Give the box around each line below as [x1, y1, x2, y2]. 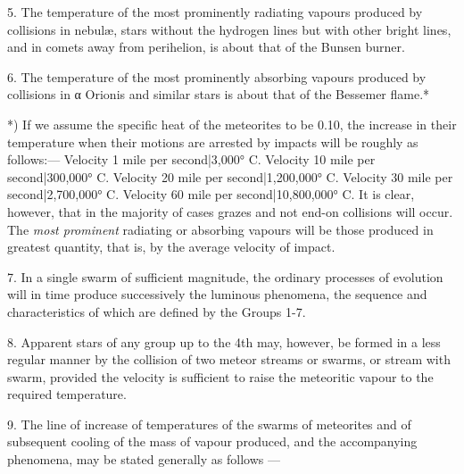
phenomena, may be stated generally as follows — [7, 450, 280, 469]
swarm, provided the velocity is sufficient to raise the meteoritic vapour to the [7, 367, 434, 386]
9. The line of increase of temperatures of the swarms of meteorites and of [7, 414, 411, 433]
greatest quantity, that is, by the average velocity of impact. [7, 237, 336, 256]
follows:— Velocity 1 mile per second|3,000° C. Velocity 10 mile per [7, 150, 376, 169]
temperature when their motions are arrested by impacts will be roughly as [7, 132, 418, 151]
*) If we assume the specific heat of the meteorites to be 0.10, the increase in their [7, 114, 457, 133]
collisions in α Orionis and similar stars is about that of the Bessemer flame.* [7, 85, 430, 104]
